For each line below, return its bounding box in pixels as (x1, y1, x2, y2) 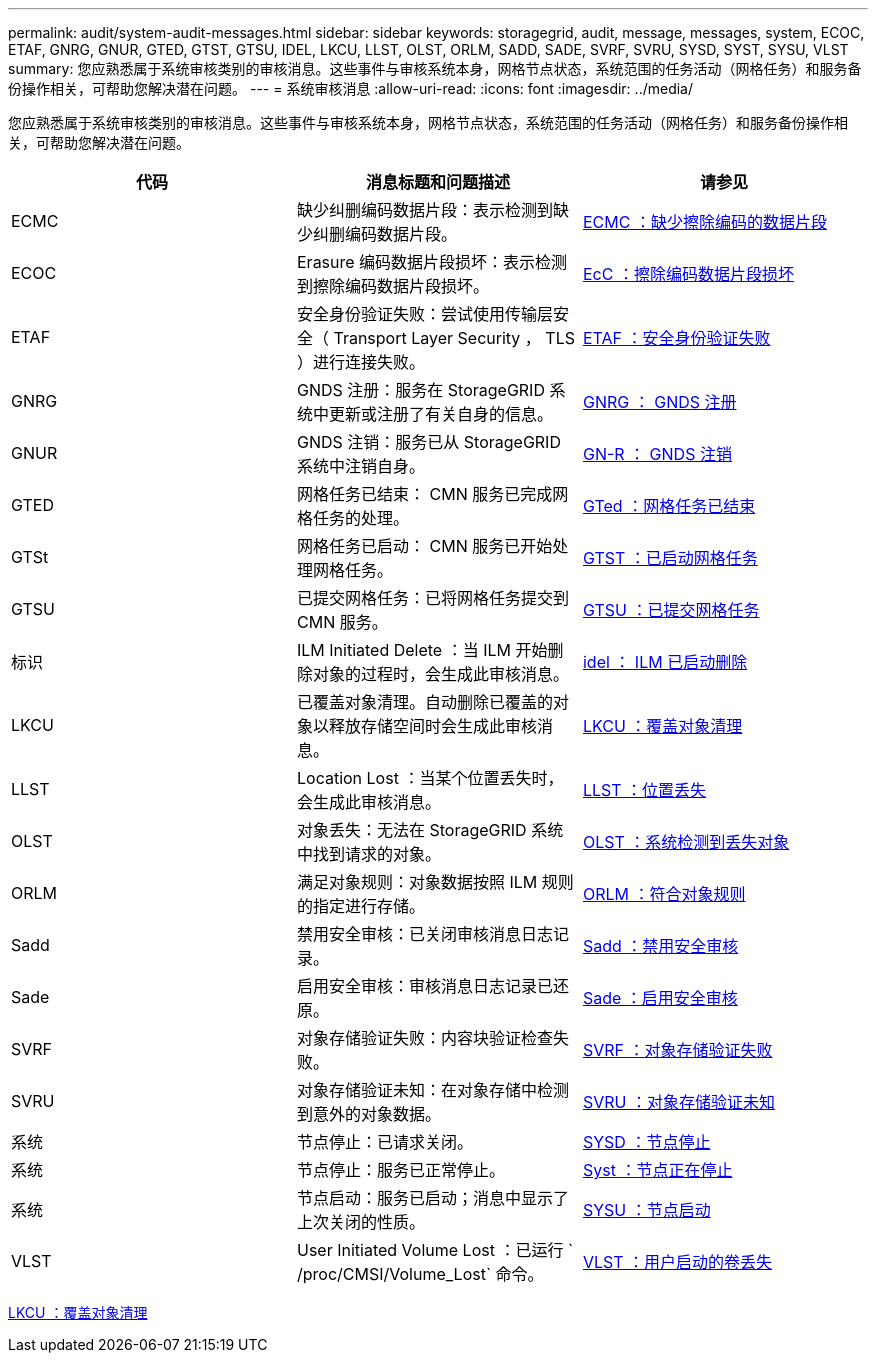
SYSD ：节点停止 (582, 1132, 711, 1152)
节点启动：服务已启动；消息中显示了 (296, 1188, 569, 1208)
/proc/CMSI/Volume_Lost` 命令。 (296, 1264, 544, 1284)
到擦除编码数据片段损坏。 (296, 276, 489, 296)
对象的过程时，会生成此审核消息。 (312, 664, 569, 684)
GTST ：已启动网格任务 (582, 548, 758, 568)
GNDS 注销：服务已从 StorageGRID (296, 432, 561, 452)
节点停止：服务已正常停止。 (296, 1160, 505, 1180)
